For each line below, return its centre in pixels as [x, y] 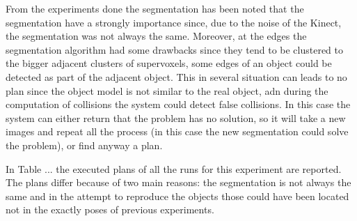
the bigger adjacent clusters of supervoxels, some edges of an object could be [169, 63]
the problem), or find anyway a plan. [84, 145]
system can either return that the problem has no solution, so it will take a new [176, 117]
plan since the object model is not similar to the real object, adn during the [167, 90]
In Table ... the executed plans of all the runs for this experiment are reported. [174, 168]
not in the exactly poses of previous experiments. [110, 209]
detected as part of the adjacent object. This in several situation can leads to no [176, 76]
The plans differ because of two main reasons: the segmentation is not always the [178, 182]
